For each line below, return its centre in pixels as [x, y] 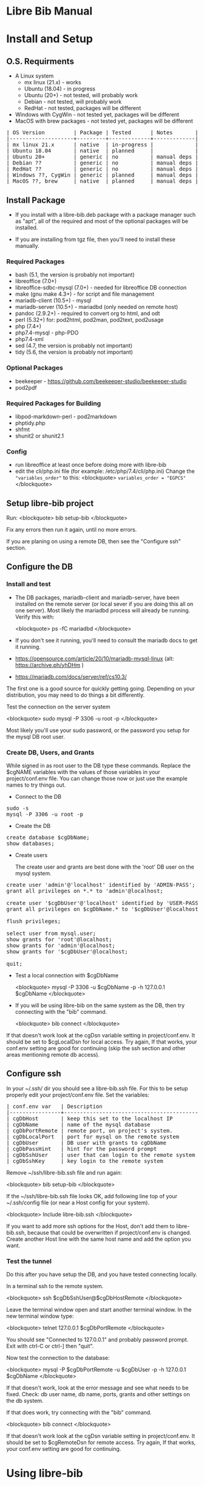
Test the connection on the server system [58, 707]
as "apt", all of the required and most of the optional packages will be [102, 221]
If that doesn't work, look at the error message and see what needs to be [97, 1388]
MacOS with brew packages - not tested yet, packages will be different [104, 121]
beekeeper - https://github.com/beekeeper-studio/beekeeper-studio [101, 381]
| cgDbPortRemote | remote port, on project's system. [90, 1131]
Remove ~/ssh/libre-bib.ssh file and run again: [64, 1172]
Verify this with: [35, 617]
